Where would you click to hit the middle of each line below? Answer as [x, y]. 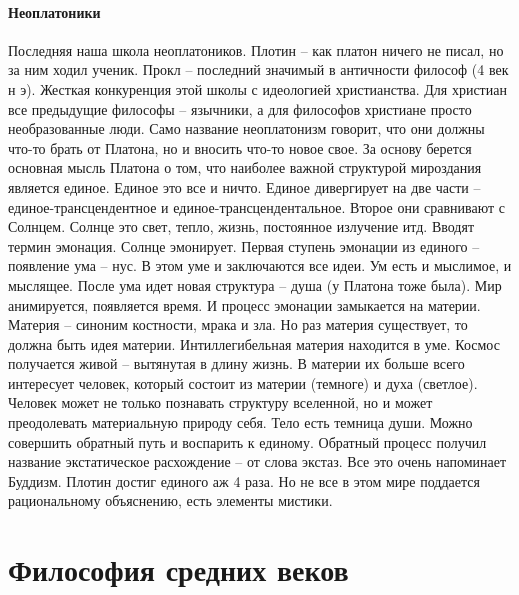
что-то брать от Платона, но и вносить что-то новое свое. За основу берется [240, 147]
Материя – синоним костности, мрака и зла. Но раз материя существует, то [238, 324]
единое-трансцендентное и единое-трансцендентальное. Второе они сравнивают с [256, 206]
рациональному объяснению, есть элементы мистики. [170, 500]
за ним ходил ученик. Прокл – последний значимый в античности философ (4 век [258, 69]
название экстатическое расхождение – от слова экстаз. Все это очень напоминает [257, 461]
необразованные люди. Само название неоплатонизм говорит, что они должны [246, 128]
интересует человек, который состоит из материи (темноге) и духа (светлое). [243, 382]
